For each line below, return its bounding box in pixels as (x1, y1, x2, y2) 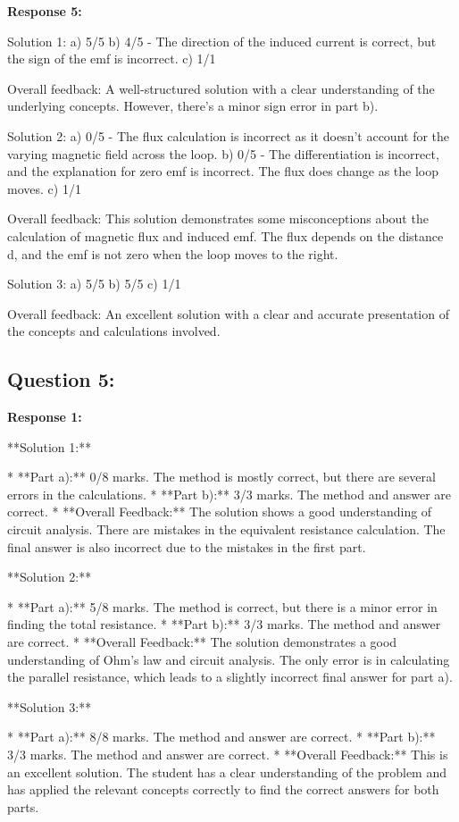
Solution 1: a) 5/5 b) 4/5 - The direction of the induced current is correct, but (7, 31, 437, 50)
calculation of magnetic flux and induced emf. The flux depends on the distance (7, 226, 444, 245)
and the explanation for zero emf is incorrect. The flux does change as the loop (7, 162, 438, 180)
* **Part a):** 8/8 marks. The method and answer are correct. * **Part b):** (7, 727, 436, 746)
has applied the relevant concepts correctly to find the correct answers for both (7, 780, 439, 799)
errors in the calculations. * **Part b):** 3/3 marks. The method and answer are (7, 484, 451, 503)
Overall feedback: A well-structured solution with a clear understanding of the (7, 79, 435, 97)
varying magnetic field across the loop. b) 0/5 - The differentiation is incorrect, (7, 144, 439, 163)
